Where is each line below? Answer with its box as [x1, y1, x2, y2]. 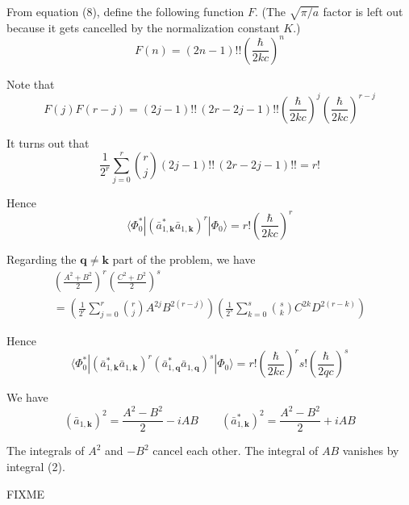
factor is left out [323, 3, 403, 19]
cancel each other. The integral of [152, 442, 319, 459]
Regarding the [6, 250, 77, 267]
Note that [6, 75, 55, 92]
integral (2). [6, 457, 65, 474]
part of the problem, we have [112, 250, 256, 267]
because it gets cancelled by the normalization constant [6, 19, 280, 35]
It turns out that [6, 134, 90, 151]
